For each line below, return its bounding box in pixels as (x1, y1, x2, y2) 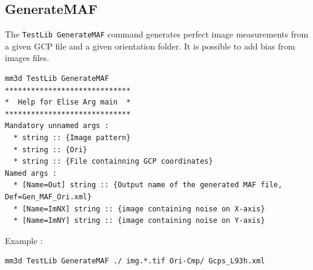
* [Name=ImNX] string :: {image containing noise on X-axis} (13, 204, 265, 213)
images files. (5, 51, 50, 64)
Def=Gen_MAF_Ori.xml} (5, 192, 92, 201)
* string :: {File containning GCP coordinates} (13, 157, 213, 166)
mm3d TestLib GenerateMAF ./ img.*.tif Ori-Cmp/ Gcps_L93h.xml (5, 257, 265, 266)
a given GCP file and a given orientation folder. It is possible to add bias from (5, 39, 295, 52)
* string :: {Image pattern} (13, 133, 131, 143)
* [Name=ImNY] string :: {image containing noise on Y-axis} (13, 216, 265, 225)
